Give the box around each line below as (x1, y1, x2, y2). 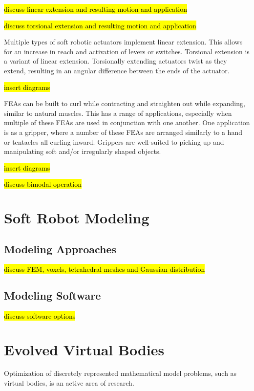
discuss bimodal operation (4, 179, 82, 189)
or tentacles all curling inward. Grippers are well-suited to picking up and (4, 136, 224, 147)
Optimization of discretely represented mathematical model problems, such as (4, 368, 237, 378)
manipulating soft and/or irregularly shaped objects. (4, 146, 161, 156)
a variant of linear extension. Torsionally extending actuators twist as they (4, 56, 227, 66)
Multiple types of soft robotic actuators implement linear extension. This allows (4, 37, 243, 47)
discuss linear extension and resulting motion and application (4, 4, 188, 14)
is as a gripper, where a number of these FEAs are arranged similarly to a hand (4, 127, 242, 137)
